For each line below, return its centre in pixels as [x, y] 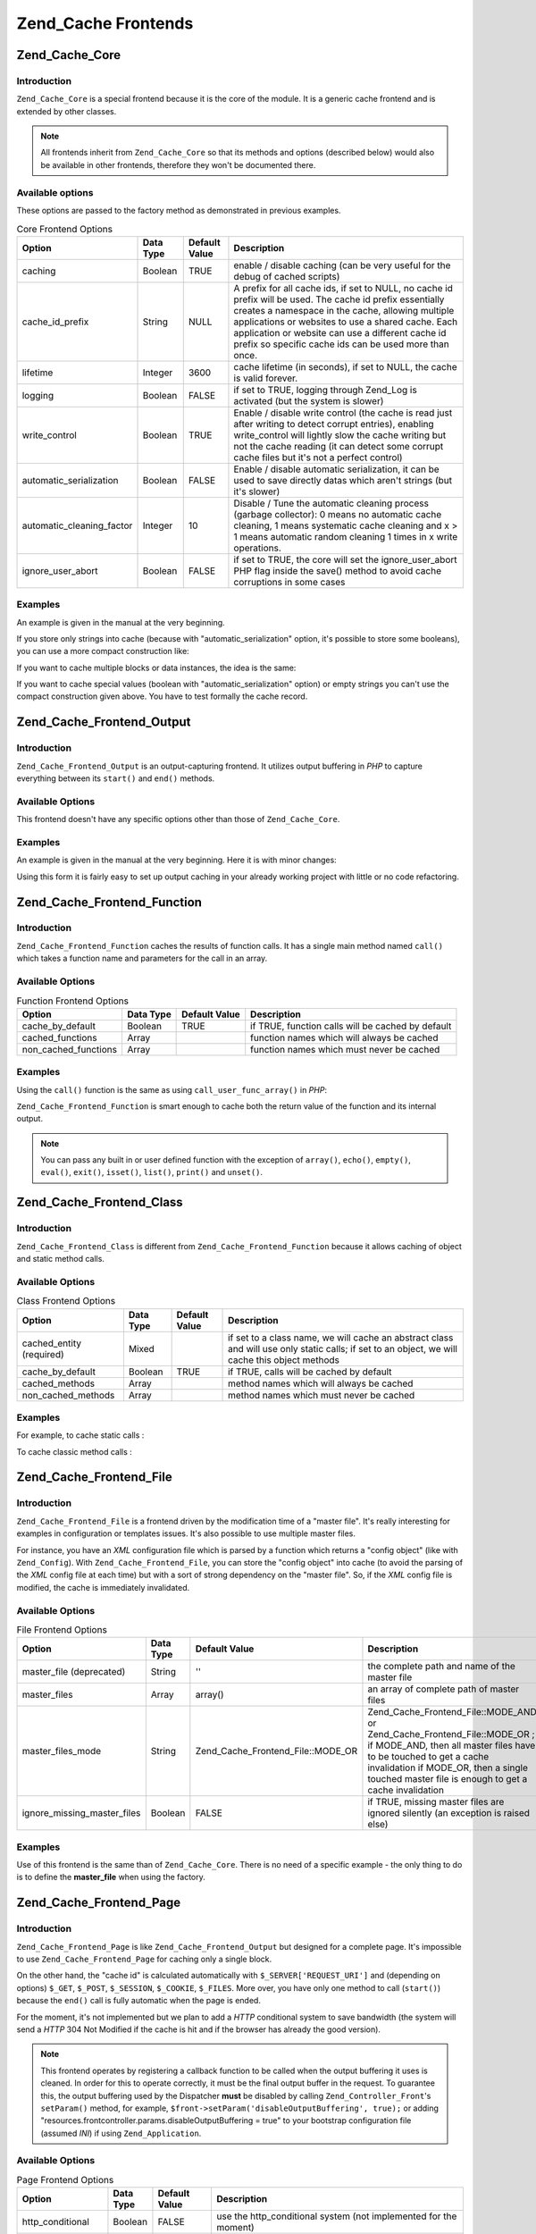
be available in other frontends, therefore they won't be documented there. [178, 164]
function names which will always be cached [344, 1037]
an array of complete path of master [444, 1689]
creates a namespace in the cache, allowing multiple [344, 310]
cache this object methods [284, 1360]
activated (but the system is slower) [309, 400]
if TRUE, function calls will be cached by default [351, 1026]
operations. [257, 548]
